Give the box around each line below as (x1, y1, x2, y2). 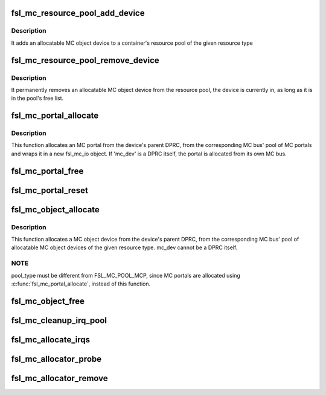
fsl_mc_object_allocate (11, 204, 100, 215)
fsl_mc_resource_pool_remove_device (11, 55, 159, 65)
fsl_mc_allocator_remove (11, 373, 108, 384)
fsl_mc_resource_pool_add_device (11, 8, 145, 18)
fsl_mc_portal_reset (11, 185, 89, 195)
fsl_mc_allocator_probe (11, 354, 102, 364)
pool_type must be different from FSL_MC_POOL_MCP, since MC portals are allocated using (11, 272, 241, 279)
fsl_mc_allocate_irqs (11, 335, 91, 345)
